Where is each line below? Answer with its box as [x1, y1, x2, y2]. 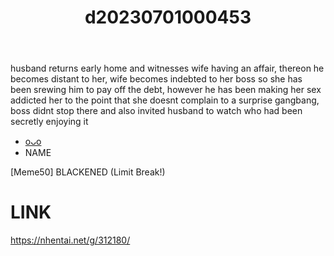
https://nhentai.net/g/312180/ [10, 234, 131, 246]
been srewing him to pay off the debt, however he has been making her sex [10, 84, 322, 96]
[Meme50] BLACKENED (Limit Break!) [10, 166, 166, 178]
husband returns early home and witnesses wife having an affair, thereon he [10, 62, 325, 75]
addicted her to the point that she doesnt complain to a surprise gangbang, [10, 94, 320, 106]
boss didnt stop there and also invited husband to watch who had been [10, 105, 303, 117]
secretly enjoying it [10, 116, 89, 128]
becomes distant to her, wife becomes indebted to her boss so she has [10, 73, 303, 85]
